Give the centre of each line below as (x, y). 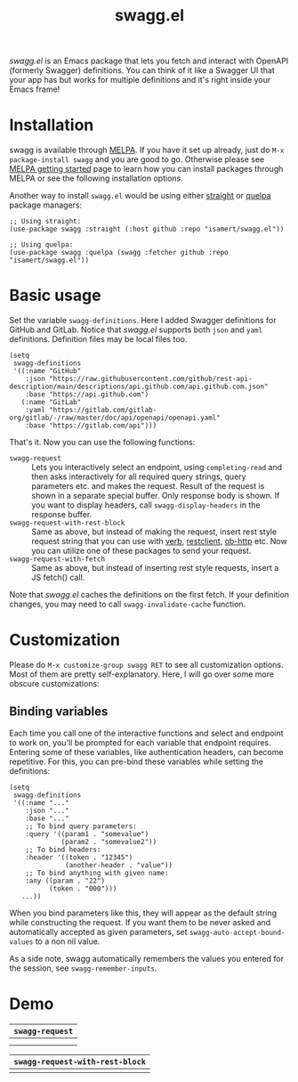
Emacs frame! (35, 89)
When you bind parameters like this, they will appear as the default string (143, 913)
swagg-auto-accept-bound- (238, 932)
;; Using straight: (45, 222)
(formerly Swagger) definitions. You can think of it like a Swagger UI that (142, 70)
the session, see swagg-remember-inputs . (83, 968)
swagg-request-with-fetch (57, 559)
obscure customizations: (54, 683)
